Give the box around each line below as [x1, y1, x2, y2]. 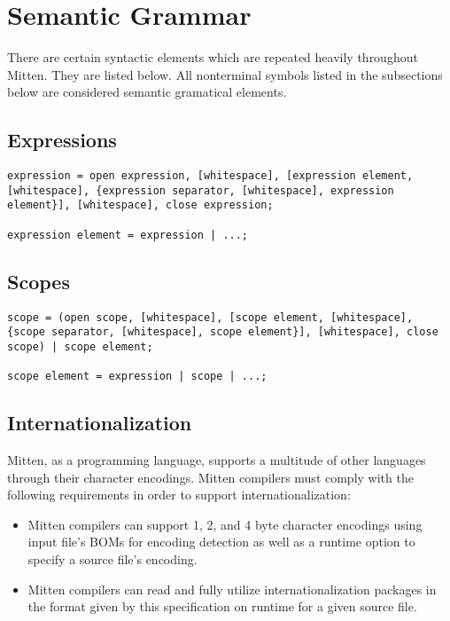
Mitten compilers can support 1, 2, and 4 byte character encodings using [27, 515, 423, 533]
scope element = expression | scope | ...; [7, 370, 268, 383]
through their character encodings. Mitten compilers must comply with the [7, 468, 414, 486]
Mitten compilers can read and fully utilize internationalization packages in [27, 579, 437, 598]
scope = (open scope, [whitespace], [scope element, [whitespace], [7, 310, 414, 324]
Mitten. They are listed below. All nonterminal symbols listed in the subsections [7, 65, 443, 83]
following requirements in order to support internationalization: [7, 485, 351, 504]
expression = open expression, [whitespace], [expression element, [7, 169, 414, 183]
